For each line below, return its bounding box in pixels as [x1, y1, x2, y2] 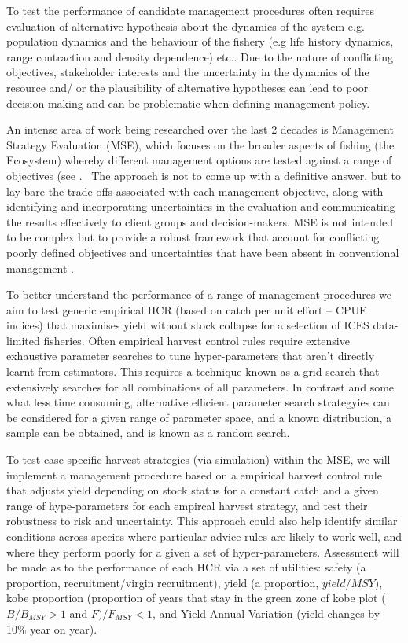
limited [6, 332, 40, 348]
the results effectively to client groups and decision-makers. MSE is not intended [6, 213, 393, 230]
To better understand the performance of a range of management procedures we [6, 286, 392, 303]
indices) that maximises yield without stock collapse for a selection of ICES [6, 317, 369, 333]
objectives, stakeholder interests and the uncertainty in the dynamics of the [6, 64, 369, 80]
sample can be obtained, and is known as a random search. [6, 424, 290, 441]
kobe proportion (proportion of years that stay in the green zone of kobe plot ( [6, 590, 386, 606]
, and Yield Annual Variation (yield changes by [153, 604, 380, 621]
